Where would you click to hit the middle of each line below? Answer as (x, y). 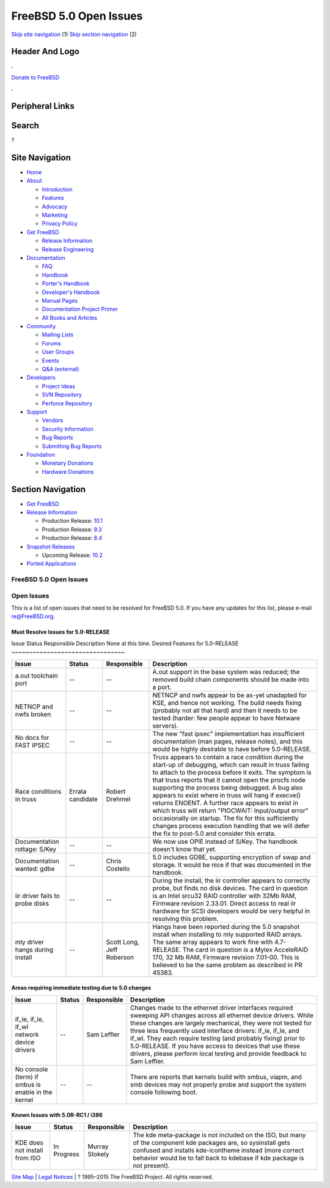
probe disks (32, 903)
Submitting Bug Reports (72, 446)
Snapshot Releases (51, 547)
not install (29, 1150)
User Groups (58, 352)
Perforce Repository (67, 403)
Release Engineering (68, 249)
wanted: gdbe (35, 868)
